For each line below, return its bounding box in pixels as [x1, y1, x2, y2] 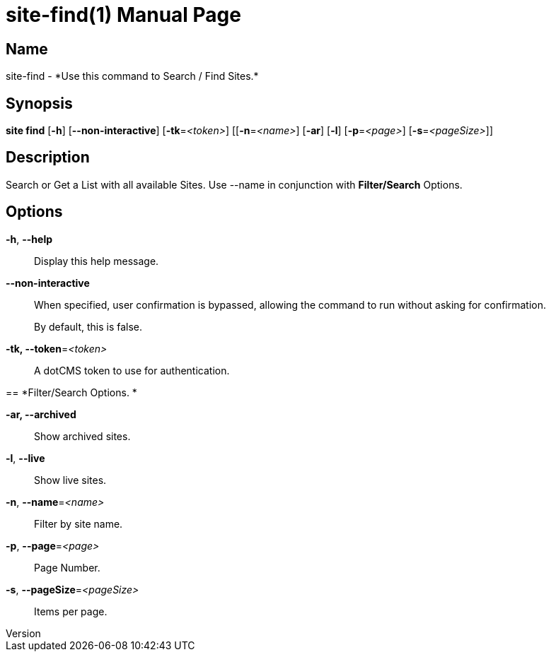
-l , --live [6, 451, 45, 464]
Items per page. [34, 605, 108, 617]
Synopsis [6, 94, 73, 112]
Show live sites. [34, 473, 107, 486]
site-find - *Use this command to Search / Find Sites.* [6, 70, 259, 83]
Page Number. [34, 561, 100, 574]
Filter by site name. [34, 517, 123, 530]
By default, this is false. [34, 320, 143, 333]
